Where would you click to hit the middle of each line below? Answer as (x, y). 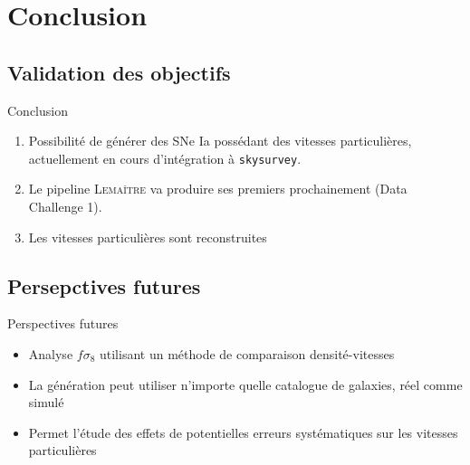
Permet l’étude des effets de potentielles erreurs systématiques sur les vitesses (243, 432)
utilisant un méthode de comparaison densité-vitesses (247, 354)
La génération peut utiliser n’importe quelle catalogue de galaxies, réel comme (245, 384)
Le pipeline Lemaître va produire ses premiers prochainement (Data (218, 189)
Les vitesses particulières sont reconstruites (148, 237)
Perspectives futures (63, 323)
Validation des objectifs (119, 72)
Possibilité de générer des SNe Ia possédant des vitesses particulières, (220, 141)
